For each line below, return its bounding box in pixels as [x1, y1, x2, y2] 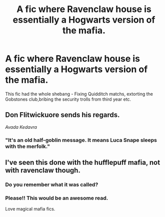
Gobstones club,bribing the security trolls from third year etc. [5, 96, 131, 102]
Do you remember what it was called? [5, 181, 98, 188]
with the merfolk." [5, 143, 50, 150]
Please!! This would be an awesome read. [5, 194, 108, 201]
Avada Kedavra [5, 124, 37, 130]
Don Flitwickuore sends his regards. [5, 111, 120, 119]
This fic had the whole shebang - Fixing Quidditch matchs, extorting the [5, 91, 153, 97]
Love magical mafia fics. [5, 206, 55, 212]
